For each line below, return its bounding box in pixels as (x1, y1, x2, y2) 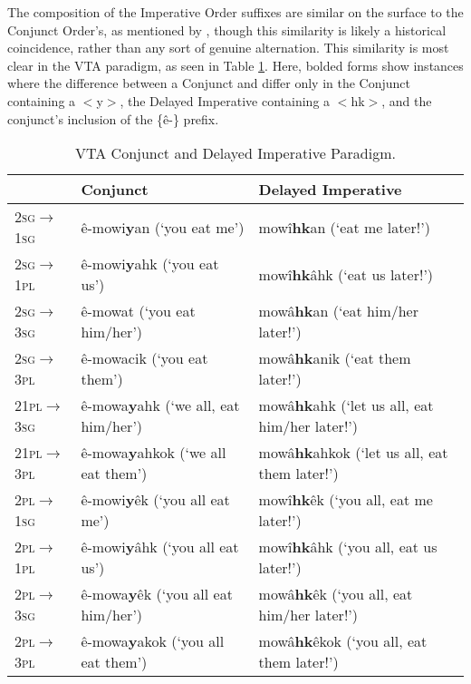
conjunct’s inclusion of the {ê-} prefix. (7, 109, 219, 128)
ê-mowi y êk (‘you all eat (81, 489, 230, 511)
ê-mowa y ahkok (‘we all (81, 442, 226, 464)
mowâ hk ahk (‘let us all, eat (258, 395, 434, 416)
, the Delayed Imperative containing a (120, 91, 331, 110)
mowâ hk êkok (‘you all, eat (258, 630, 428, 652)
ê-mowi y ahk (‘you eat (81, 253, 219, 275)
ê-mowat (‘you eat (81, 300, 196, 322)
